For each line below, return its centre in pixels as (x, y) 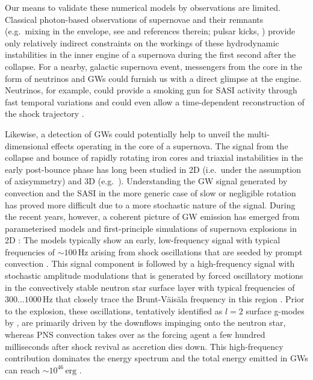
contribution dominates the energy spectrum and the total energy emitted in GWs (156, 358)
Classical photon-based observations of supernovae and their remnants (134, 19)
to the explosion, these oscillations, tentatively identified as (114, 310)
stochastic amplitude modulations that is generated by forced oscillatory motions (154, 276)
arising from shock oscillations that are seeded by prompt (197, 251)
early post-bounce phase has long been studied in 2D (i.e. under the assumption (153, 169)
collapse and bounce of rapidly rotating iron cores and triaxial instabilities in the (154, 157)
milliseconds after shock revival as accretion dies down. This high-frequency (144, 346)
